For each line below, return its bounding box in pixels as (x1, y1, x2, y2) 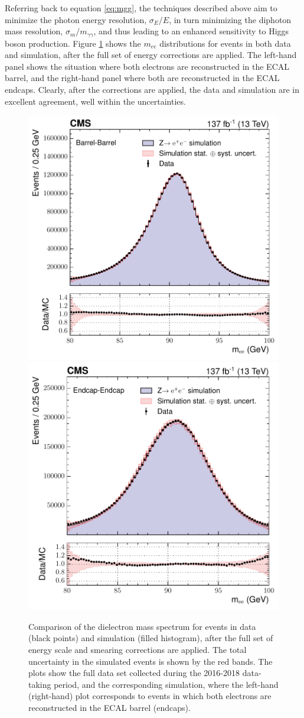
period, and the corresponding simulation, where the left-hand (54, 678, 279, 690)
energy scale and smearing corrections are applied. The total (28, 643, 247, 656)
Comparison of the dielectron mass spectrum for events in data (28, 620, 256, 632)
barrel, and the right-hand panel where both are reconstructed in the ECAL (5, 72, 280, 84)
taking (28, 678, 51, 690)
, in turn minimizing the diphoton (169, 13, 292, 25)
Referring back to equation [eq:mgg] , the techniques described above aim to (5, 2, 277, 14)
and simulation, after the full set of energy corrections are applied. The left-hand (5, 48, 297, 61)
